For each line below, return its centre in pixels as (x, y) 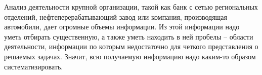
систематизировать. (34, 66)
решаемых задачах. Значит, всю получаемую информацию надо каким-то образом (130, 56)
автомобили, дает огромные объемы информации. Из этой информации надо (122, 27)
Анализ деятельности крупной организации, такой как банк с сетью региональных (131, 7)
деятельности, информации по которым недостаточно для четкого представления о (131, 46)
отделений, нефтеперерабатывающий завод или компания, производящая (116, 16)
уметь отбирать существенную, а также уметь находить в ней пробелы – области (129, 36)
